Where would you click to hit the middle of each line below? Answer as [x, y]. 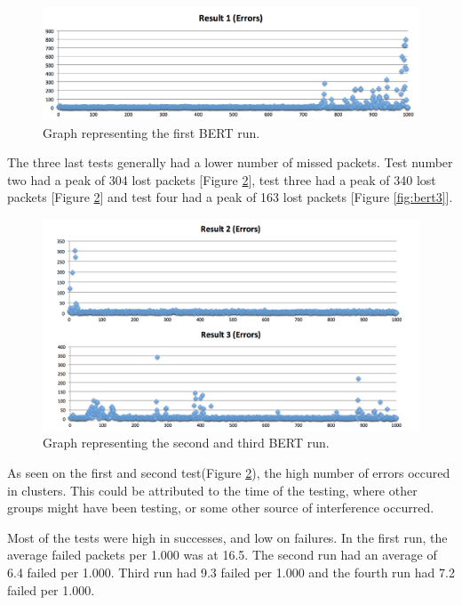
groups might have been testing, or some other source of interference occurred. [221, 508]
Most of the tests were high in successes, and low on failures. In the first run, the [227, 537]
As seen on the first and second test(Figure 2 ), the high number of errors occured [229, 472]
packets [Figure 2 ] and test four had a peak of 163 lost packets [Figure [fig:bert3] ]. [230, 197]
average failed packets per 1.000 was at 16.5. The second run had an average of [222, 555]
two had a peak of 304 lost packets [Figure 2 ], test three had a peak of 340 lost [222, 179]
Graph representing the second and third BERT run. [186, 443]
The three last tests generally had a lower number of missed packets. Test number [230, 162]
